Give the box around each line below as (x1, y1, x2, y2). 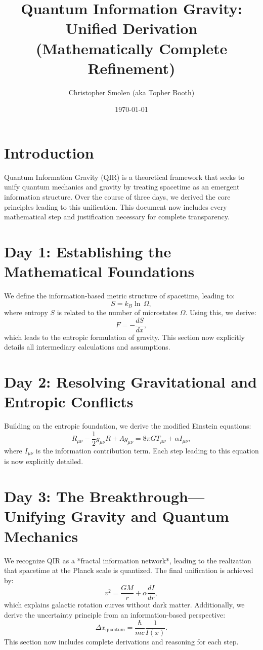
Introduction (4, 142, 94, 163)
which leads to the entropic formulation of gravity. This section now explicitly (4, 331, 245, 342)
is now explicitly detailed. (4, 456, 83, 467)
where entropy (4, 307, 48, 318)
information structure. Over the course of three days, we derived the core (4, 192, 231, 202)
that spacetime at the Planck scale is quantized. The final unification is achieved (4, 565, 253, 576)
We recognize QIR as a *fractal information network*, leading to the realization (4, 555, 251, 565)
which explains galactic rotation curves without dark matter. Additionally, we (4, 599, 245, 610)
